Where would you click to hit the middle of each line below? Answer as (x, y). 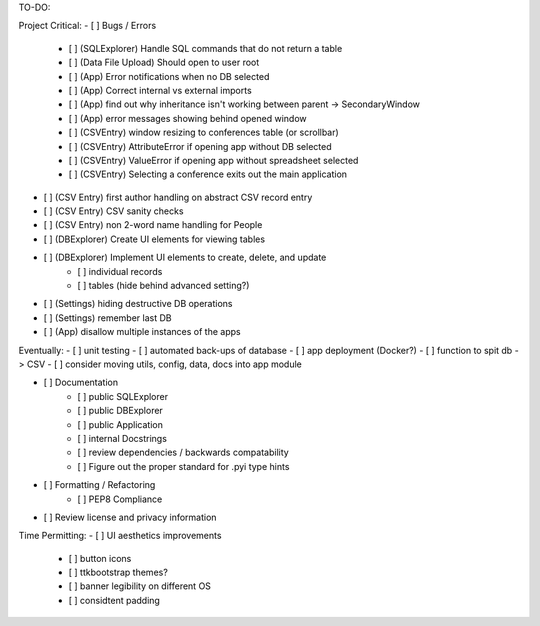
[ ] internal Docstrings (122, 438)
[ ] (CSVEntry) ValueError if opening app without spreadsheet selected (213, 160)
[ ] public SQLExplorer (123, 396)
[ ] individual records (120, 271)
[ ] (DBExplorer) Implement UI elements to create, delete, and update (185, 257)
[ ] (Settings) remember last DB (107, 317)
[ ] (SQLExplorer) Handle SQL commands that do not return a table (205, 48)
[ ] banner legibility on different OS (140, 586)
